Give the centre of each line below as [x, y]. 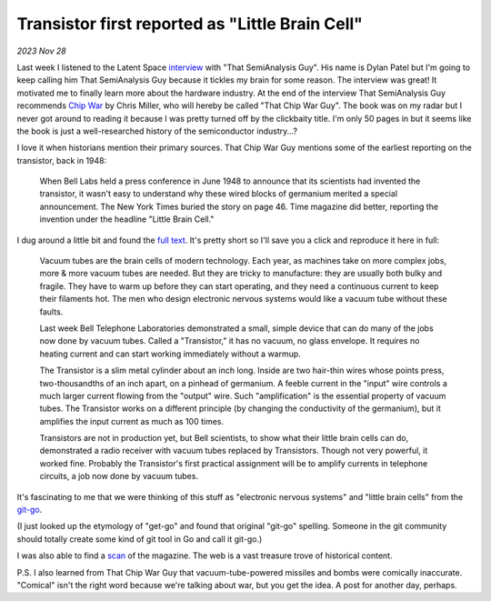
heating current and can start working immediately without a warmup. [170, 354]
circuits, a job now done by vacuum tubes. [119, 476]
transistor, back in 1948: [62, 160]
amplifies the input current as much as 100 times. [132, 421]
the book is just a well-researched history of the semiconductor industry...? [157, 131]
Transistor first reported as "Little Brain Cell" [190, 24]
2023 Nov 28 [42, 51]
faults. [51, 311]
